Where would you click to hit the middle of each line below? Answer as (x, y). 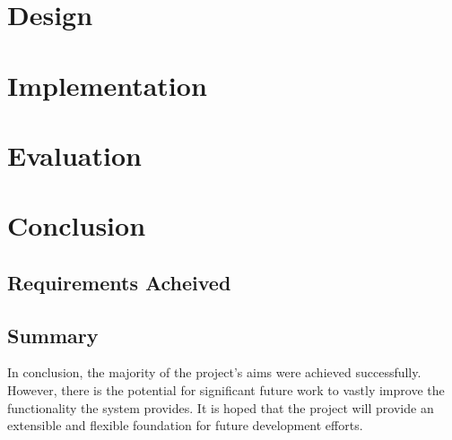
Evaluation (74, 155)
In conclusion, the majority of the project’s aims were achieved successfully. (214, 372)
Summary (53, 335)
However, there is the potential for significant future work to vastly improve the (226, 390)
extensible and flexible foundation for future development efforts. (185, 425)
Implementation (107, 85)
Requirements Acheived (119, 282)
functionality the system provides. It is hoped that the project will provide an (221, 407)
